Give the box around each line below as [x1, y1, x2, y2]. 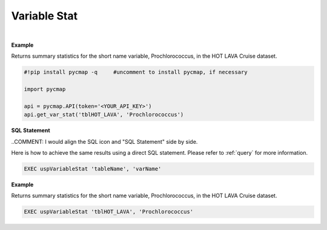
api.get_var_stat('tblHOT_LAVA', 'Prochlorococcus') [24, 111, 184, 118]
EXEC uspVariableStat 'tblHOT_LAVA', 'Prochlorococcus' [24, 208, 194, 215]
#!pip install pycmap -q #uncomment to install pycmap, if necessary [24, 69, 248, 76]
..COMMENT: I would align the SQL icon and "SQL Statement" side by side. [11, 138, 198, 145]
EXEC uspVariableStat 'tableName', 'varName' [24, 166, 162, 172]
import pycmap [24, 86, 66, 93]
